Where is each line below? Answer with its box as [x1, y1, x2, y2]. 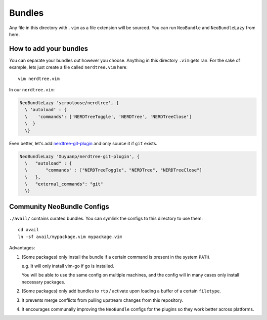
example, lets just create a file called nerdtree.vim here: [9, 64, 128, 70]
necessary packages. [21, 279, 65, 285]
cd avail [18, 227, 39, 233]
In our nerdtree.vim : [9, 87, 55, 93]
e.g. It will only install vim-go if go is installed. [21, 263, 115, 269]
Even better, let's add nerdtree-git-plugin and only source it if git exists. [9, 140, 158, 146]
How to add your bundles [9, 44, 89, 53]
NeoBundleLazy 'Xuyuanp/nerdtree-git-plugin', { [19, 154, 140, 159]
